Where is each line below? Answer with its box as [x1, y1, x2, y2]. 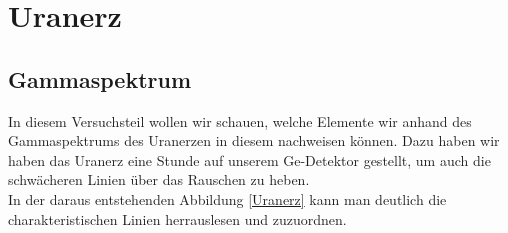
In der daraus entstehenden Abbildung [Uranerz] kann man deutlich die [8, 188, 447, 209]
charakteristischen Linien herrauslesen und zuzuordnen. [8, 208, 347, 229]
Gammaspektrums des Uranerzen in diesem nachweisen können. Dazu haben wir [8, 130, 500, 151]
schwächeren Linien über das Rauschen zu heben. [8, 169, 310, 190]
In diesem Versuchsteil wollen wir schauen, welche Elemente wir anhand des [8, 110, 472, 131]
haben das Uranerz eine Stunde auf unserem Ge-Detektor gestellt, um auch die [8, 149, 491, 170]
